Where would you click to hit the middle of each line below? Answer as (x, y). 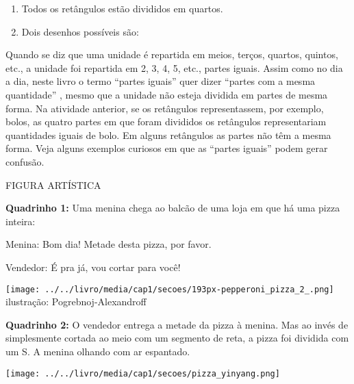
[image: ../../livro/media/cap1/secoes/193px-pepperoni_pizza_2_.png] (170, 289)
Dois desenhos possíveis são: (80, 31)
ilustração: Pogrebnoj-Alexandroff (76, 302)
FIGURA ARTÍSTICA (53, 184)
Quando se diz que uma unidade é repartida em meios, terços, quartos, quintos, (172, 54)
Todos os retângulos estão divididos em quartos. (122, 8)
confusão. (25, 161)
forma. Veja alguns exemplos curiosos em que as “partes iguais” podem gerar (167, 148)
